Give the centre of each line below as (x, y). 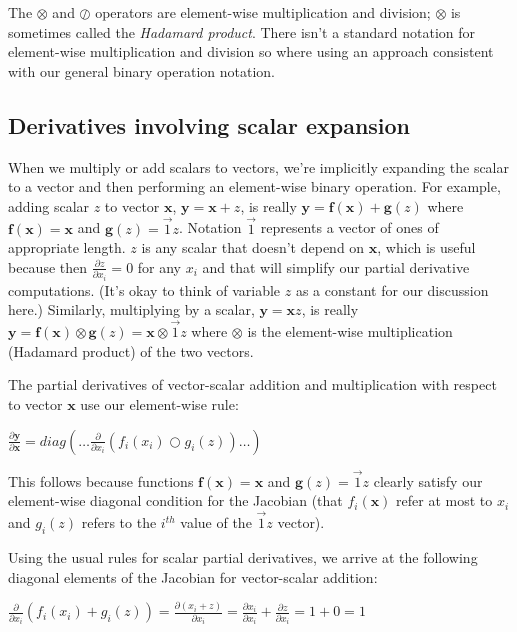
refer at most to (444, 500)
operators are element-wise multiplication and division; (263, 12)
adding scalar (49, 205)
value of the (216, 522)
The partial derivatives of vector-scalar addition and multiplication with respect (252, 384)
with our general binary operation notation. (141, 70)
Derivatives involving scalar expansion (209, 124)
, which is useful (426, 247)
